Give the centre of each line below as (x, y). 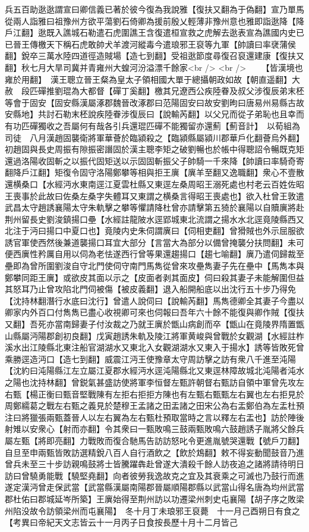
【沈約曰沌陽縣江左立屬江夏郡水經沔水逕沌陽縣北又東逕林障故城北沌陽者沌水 (154, 370)
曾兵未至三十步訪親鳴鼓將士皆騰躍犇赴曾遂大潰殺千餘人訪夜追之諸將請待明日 (154, 464)
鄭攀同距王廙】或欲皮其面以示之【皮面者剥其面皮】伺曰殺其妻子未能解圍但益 (154, 277)
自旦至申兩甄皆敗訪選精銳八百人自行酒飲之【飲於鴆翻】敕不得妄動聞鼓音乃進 (154, 452)
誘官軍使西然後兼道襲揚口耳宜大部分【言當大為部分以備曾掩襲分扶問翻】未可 (154, 242)
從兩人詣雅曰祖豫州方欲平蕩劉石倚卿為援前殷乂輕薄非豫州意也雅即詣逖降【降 (154, 21)
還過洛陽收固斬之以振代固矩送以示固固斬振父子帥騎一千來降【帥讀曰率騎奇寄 (154, 160)
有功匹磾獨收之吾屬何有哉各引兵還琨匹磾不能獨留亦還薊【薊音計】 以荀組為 (152, 125)
